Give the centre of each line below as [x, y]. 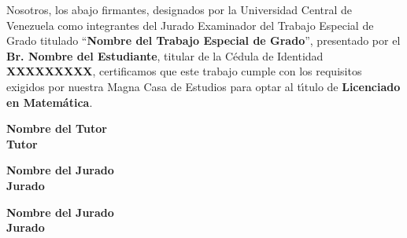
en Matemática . [50, 102]
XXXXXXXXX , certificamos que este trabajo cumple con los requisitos [184, 71]
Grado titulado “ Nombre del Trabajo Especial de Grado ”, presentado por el [203, 40]
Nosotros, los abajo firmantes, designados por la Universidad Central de [179, 9]
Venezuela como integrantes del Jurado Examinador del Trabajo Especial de [190, 25]
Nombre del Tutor [57, 128]
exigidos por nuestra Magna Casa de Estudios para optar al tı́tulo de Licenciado [203, 86]
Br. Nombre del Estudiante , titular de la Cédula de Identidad [165, 55]
